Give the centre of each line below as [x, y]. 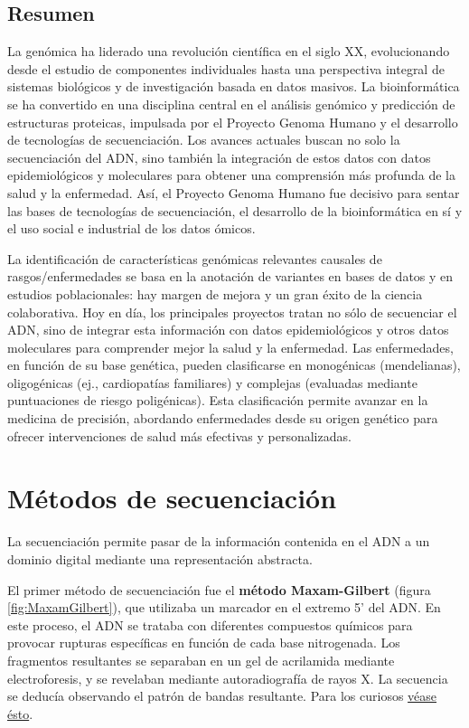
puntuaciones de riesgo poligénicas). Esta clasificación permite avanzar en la [218, 400]
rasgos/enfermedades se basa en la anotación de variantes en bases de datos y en [230, 276]
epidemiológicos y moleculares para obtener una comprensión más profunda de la [231, 175]
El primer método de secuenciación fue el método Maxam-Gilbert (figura [219, 589]
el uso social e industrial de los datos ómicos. [131, 228]
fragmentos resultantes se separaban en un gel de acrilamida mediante [201, 660]
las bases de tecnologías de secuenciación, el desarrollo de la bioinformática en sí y [235, 210]
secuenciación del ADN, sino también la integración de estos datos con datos [219, 157]
